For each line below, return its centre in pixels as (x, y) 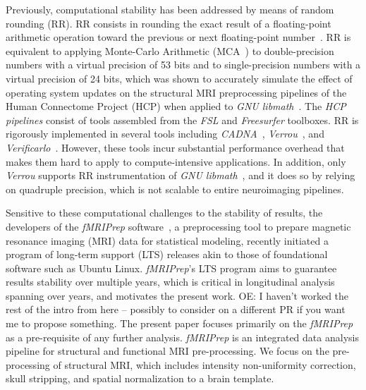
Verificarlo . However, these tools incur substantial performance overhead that (175, 147)
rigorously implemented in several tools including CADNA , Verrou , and (165, 134)
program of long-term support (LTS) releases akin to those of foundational (167, 254)
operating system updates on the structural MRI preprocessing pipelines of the (176, 92)
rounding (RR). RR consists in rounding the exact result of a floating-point (169, 23)
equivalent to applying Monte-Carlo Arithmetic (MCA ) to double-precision (170, 50)
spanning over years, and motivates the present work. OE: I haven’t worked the (177, 295)
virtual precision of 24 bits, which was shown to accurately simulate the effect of (179, 78)
